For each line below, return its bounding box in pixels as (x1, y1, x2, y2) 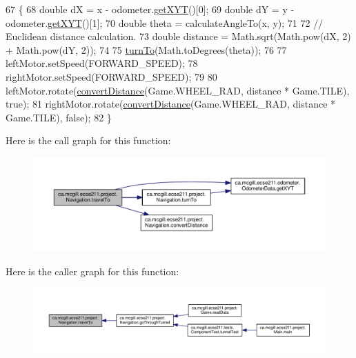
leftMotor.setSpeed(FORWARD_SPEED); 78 (6, 56, 198, 70)
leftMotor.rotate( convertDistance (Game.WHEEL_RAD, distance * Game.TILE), (6, 83, 350, 97)
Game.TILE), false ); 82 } (6, 110, 112, 124)
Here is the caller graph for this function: (6, 264, 179, 278)
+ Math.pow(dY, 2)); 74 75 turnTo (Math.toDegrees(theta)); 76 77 (6, 42, 287, 57)
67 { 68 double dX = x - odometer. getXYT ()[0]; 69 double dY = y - (6, 2, 295, 16)
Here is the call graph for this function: (6, 133, 171, 148)
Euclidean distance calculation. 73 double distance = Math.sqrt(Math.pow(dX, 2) (6, 29, 351, 43)
